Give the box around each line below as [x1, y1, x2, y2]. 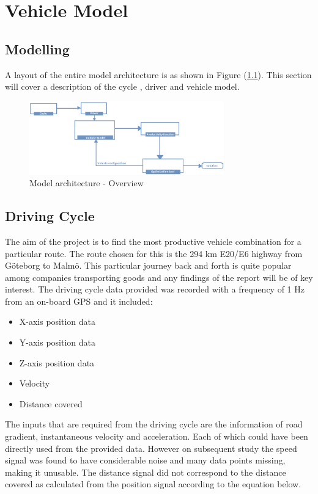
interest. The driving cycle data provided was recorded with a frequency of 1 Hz [5, 283, 305, 296]
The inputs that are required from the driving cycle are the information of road [5, 418, 303, 430]
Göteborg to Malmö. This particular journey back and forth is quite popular [5, 259, 292, 272]
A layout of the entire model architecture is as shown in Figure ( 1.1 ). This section [5, 68, 312, 81]
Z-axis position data [19, 356, 95, 369]
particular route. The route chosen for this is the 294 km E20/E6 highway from [5, 247, 303, 260]
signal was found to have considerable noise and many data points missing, [5, 454, 286, 467]
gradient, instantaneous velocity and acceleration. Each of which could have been [5, 430, 308, 443]
